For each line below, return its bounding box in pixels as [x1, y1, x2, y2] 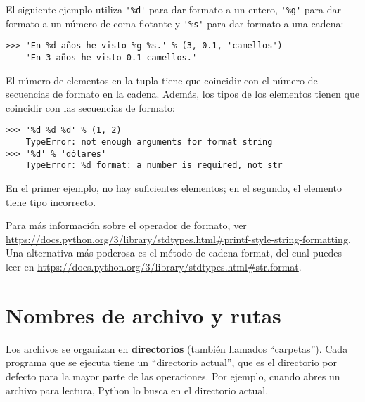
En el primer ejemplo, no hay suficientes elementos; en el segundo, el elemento [6, 181, 342, 195]
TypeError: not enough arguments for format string [25, 137, 273, 148]
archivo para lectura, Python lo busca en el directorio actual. [6, 382, 269, 397]
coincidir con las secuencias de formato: [6, 100, 176, 115]
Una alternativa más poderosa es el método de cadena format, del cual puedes [6, 245, 342, 260]
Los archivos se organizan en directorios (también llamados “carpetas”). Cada [6, 341, 348, 356]
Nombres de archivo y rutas [6, 300, 281, 329]
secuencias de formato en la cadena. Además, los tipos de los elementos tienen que [6, 86, 359, 101]
